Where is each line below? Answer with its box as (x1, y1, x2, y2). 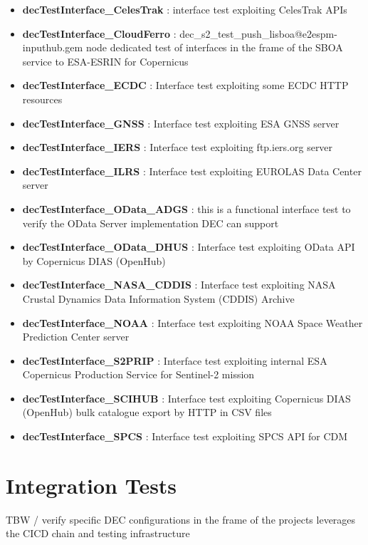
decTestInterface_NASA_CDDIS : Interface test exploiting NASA (22, 277, 336, 292)
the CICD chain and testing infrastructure (6, 526, 190, 541)
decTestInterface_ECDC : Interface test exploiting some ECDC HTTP (22, 78, 349, 93)
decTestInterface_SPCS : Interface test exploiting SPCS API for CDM (22, 429, 348, 444)
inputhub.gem (22, 40, 83, 55)
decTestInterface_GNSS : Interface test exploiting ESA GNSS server (22, 115, 340, 130)
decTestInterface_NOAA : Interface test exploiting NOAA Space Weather (22, 315, 363, 330)
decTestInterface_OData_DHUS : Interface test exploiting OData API (22, 239, 355, 254)
